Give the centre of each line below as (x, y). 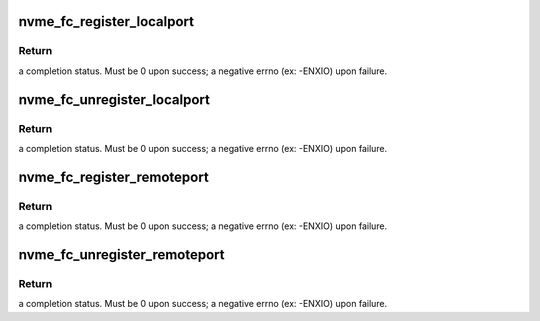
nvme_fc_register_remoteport (113, 176)
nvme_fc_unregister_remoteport (121, 254)
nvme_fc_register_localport (106, 21)
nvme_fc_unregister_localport (114, 99)
